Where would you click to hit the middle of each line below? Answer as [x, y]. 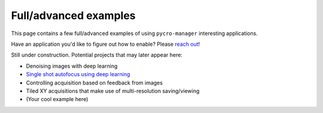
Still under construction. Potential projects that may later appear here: [97, 55]
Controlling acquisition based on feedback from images [94, 83]
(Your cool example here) [57, 99]
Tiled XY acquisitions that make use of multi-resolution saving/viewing [113, 91]
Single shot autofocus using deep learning [78, 74]
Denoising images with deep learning [72, 66]
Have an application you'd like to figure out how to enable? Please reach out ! [106, 44]
